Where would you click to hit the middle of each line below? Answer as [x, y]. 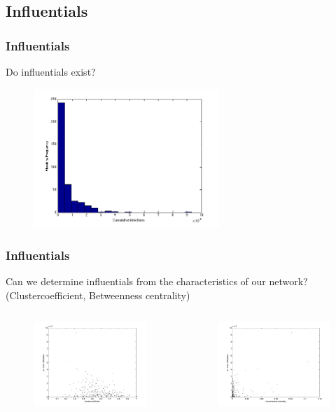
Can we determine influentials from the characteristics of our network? [157, 281]
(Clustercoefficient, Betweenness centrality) [98, 295]
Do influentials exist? [51, 71]
